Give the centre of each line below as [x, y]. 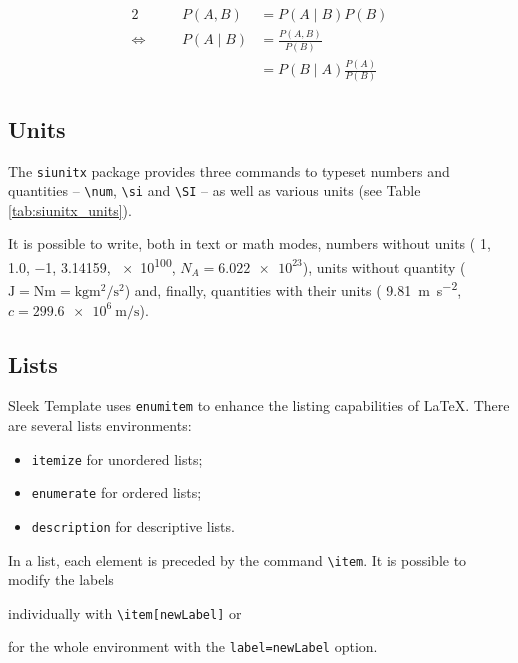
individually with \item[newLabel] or [125, 612]
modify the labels [61, 579]
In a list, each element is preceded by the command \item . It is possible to [237, 559]
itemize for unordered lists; [117, 458]
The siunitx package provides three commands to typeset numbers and [229, 170]
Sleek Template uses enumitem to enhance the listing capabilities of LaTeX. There [259, 405]
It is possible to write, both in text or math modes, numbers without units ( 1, [249, 243]
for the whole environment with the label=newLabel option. [193, 646]
